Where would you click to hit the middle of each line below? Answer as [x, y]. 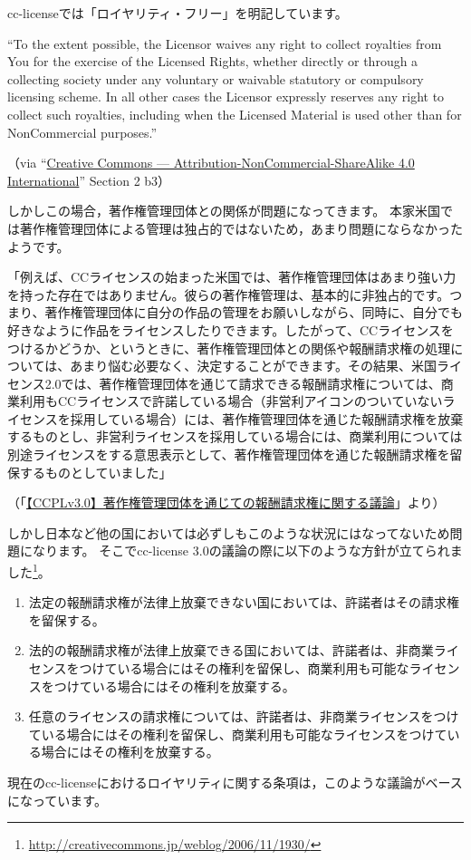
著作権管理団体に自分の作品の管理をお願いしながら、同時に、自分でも [254, 312]
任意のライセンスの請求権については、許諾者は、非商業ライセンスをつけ [244, 716]
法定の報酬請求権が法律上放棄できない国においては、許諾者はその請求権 [244, 602]
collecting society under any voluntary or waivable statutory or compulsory [216, 78]
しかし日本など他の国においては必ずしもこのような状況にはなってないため [229, 532]
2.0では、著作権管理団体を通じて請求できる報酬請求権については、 [243, 383]
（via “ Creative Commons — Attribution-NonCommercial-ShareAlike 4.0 [211, 163]
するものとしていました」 [96, 472]
